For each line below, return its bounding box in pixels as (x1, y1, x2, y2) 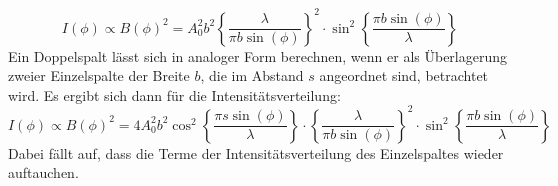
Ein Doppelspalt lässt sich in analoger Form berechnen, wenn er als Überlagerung (8, 45, 507, 66)
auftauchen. (8, 162, 79, 183)
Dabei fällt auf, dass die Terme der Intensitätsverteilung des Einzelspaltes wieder (8, 142, 504, 163)
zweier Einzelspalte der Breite (8, 65, 190, 86)
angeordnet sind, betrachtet (319, 65, 489, 86)
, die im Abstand (200, 65, 304, 86)
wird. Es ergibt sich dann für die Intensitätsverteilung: (8, 84, 341, 105)
